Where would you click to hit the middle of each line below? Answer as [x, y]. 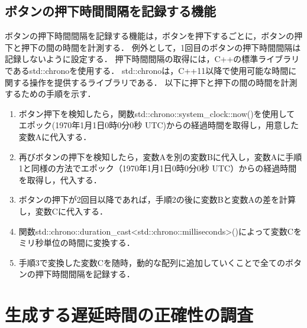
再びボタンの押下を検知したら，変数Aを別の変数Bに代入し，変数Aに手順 [160, 156]
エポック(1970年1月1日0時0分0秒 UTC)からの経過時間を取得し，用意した [159, 125]
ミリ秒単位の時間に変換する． [77, 243]
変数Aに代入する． [55, 136]
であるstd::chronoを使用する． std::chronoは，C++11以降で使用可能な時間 [147, 70]
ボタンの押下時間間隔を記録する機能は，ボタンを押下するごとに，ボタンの [150, 36]
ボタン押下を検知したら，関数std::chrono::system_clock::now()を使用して [157, 113]
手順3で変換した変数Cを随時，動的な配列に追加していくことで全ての [152, 262]
